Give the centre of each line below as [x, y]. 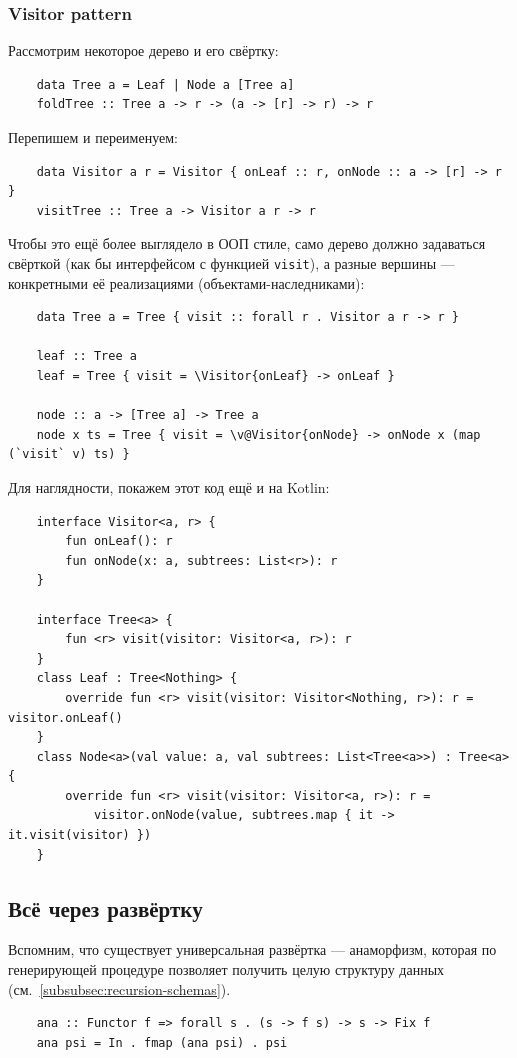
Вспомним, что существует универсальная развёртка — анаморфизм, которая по [252, 949]
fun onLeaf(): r [119, 541]
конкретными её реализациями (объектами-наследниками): [186, 282]
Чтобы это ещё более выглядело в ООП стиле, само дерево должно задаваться [247, 243]
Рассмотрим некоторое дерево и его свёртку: [143, 50]
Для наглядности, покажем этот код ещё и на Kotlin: [169, 486]
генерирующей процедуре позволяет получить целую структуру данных [226, 969]
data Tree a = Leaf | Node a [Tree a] [165, 84]
